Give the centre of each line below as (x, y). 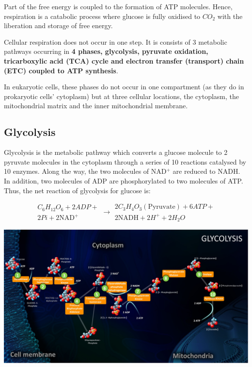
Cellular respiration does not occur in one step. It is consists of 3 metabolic (116, 42)
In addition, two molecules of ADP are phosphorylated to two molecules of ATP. (124, 180)
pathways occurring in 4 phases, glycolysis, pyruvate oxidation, (106, 51)
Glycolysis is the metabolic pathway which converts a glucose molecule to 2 (116, 152)
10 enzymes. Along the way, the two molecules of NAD (85, 171)
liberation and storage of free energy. (58, 25)
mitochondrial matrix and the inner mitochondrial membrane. (96, 106)
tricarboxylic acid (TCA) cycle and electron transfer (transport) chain (124, 60)
